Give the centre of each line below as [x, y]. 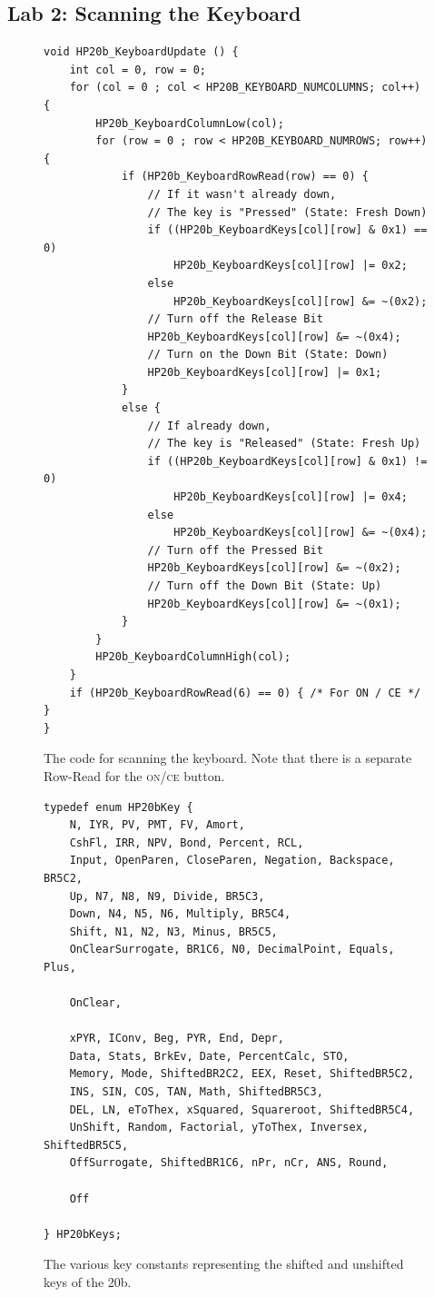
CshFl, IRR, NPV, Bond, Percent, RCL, [187, 842]
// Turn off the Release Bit [235, 319]
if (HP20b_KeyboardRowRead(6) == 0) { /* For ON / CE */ [245, 693]
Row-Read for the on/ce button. [134, 775]
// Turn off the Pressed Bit [235, 550]
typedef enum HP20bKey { [118, 807]
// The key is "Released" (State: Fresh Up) [284, 444]
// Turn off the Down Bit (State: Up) [265, 586]
